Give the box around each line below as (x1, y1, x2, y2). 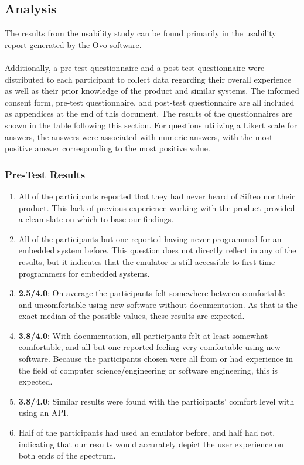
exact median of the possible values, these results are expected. (18, 310, 245, 322)
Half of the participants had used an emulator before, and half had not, (18, 426, 275, 439)
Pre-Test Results (5, 167, 86, 181)
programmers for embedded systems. (18, 267, 150, 279)
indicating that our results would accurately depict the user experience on (18, 437, 284, 450)
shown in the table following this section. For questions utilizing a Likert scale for (5, 118, 298, 131)
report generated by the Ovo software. (5, 38, 142, 50)
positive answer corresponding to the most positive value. (5, 142, 210, 154)
